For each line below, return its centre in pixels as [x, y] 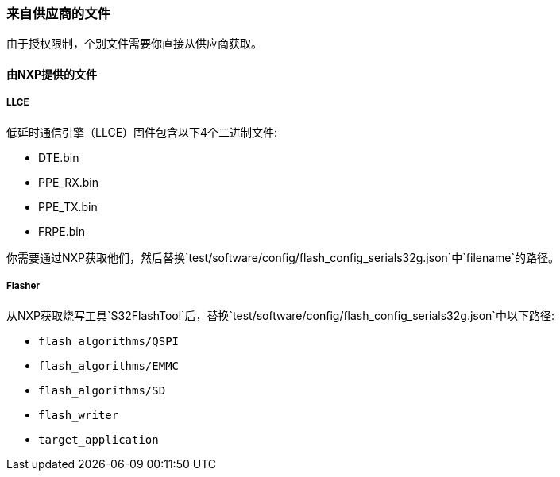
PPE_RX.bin [68, 182]
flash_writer [79, 415]
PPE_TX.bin [68, 206]
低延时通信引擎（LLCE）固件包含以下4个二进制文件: [142, 132]
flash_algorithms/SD [102, 390]
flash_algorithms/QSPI [109, 341]
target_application [98, 439]
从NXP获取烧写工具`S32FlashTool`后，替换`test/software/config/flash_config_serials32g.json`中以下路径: [280, 315]
